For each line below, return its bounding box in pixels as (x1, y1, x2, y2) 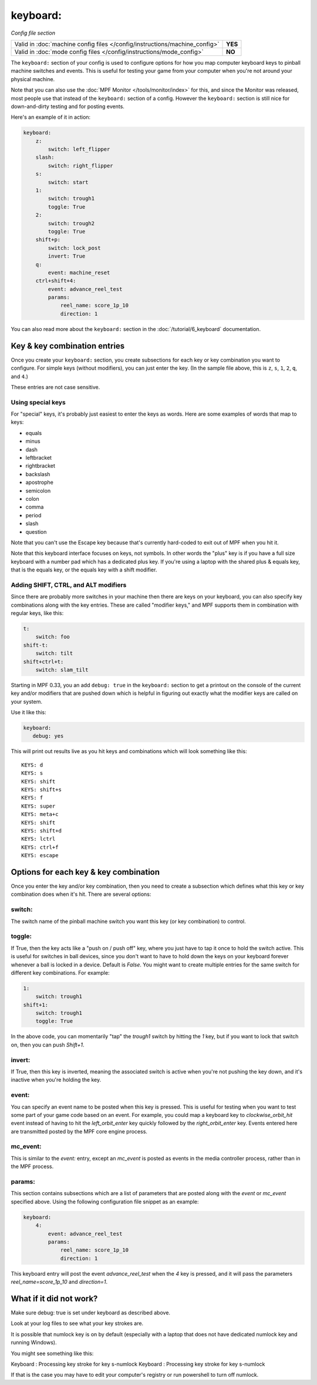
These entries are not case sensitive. (11, 383, 100, 390)
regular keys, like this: (11, 610, 64, 617)
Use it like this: (11, 709, 46, 716)
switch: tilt (35, 650, 73, 657)
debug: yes (32, 732, 64, 740)
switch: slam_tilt (35, 666, 89, 673)
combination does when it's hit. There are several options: (11, 891, 151, 898)
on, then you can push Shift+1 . (11, 1041, 85, 1048)
